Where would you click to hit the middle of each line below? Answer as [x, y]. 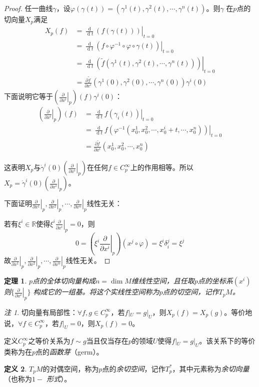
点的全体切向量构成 [64, 281]
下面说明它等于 [28, 96]
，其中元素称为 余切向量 [211, 368]
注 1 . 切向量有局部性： [41, 312]
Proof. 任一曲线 [28, 8]
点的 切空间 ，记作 [191, 292]
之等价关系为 [49, 341]
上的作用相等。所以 [162, 167]
